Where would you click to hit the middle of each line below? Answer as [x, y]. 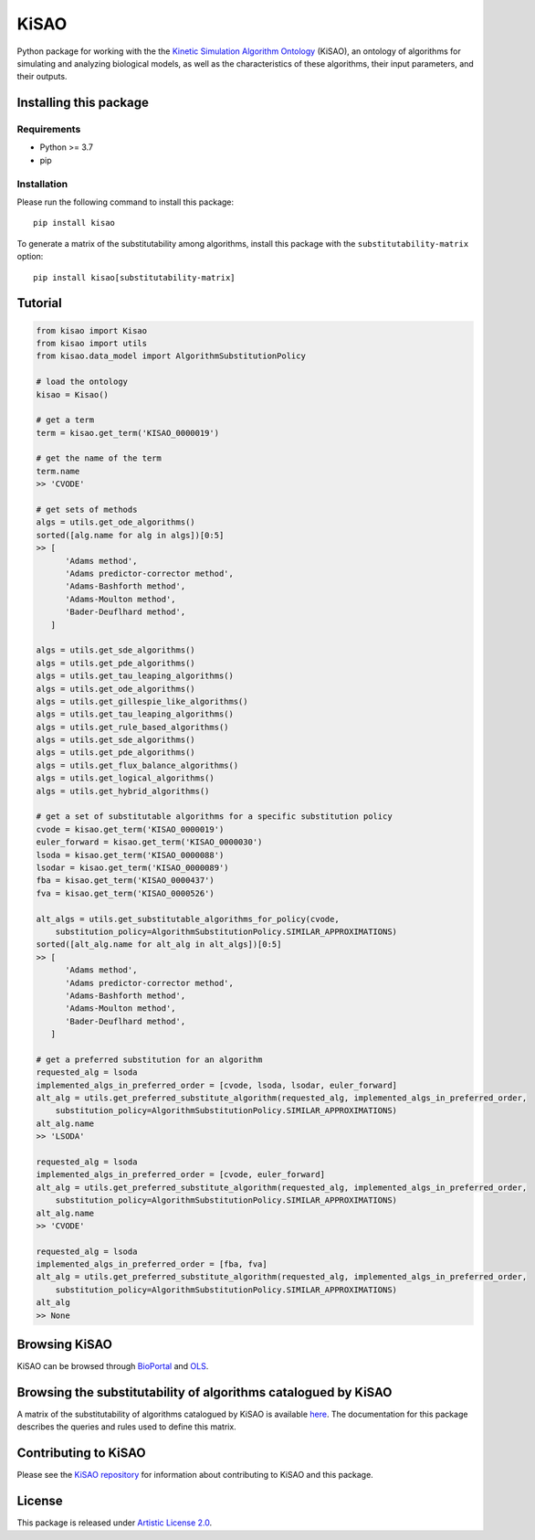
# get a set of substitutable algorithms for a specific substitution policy [214, 817]
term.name [58, 471]
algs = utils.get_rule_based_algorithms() [132, 727]
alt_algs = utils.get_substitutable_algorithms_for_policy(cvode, [188, 919]
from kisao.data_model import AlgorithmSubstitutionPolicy [171, 356]
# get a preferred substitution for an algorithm [149, 1059]
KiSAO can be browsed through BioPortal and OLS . [113, 1366]
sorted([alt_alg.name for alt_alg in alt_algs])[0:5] [159, 945]
